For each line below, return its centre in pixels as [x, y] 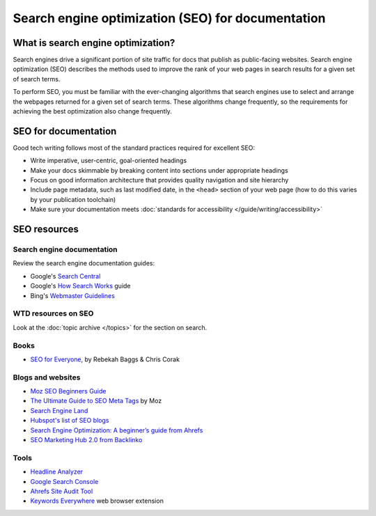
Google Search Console [64, 481]
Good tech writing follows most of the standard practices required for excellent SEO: [134, 148]
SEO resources [46, 229]
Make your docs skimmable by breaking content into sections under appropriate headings [159, 170]
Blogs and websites [47, 377]
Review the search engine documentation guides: [84, 263]
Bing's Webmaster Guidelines [72, 295]
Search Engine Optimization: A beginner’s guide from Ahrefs [117, 430]
